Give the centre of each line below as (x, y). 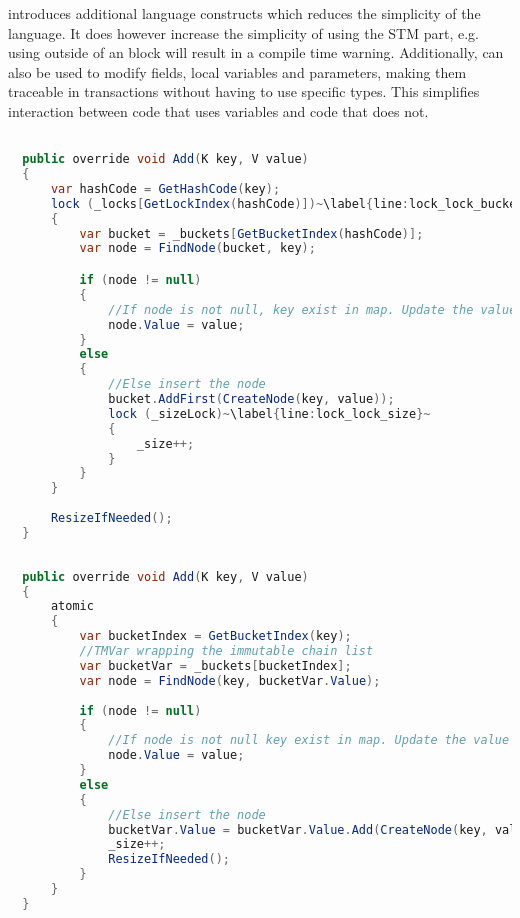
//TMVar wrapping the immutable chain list (226, 651)
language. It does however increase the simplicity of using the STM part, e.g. (243, 32)
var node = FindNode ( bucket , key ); (197, 248)
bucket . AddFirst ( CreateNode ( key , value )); (251, 399)
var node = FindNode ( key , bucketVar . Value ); (230, 680)
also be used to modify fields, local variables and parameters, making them (237, 71)
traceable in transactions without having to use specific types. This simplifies (244, 91)
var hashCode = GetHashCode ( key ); (165, 188)
